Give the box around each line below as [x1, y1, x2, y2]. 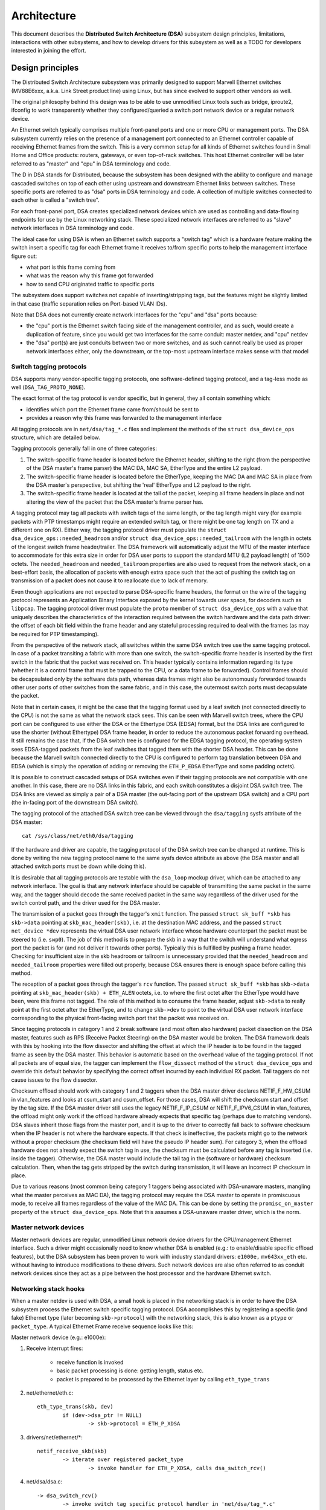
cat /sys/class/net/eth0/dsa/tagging [22, 832, 134, 840]
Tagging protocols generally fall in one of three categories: [11, 445, 157, 452]
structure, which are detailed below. [11, 434, 101, 441]
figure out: [11, 252, 37, 260]
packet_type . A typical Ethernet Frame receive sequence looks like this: [11, 1323, 194, 1330]
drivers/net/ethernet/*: [26, 1433, 83, 1441]
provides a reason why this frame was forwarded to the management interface [26, 414, 222, 422]
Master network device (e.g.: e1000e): [11, 1334, 106, 1341]
